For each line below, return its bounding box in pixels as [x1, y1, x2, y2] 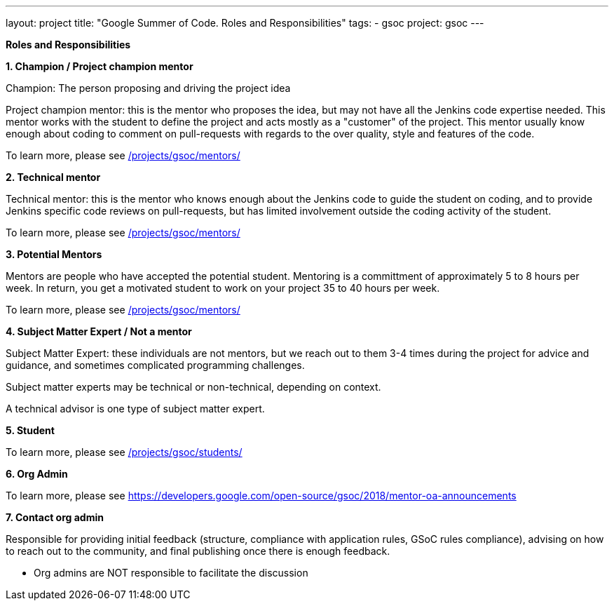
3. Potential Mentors [6, 248, 102, 260]
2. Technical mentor [6, 171, 101, 183]
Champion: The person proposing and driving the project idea [6, 82, 291, 94]
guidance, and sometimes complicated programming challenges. [6, 359, 305, 371]
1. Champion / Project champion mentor [6, 60, 193, 72]
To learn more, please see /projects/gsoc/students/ [6, 446, 243, 458]
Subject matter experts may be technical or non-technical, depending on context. [6, 381, 381, 393]
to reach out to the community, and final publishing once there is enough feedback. [6, 545, 390, 557]
